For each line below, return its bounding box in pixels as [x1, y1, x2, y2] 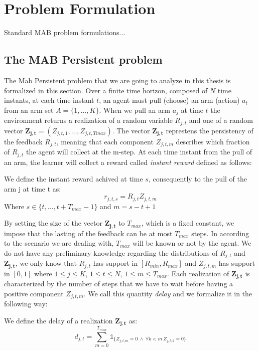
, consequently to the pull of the [148, 173, 247, 184]
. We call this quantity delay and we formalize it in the [83, 288, 252, 298]
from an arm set [4, 104, 54, 115]
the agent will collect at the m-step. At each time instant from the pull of [26, 146, 252, 157]
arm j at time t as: [4, 183, 61, 194]
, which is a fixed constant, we [141, 218, 234, 228]
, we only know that [15, 258, 77, 268]
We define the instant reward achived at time [4, 173, 143, 184]
